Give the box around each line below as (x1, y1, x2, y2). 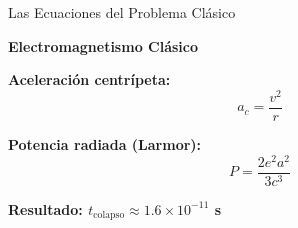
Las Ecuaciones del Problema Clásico (8, 2, 236, 22)
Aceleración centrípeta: (8, 69, 171, 90)
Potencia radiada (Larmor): (8, 133, 202, 154)
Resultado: (8, 198, 83, 219)
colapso (93, 210, 125, 221)
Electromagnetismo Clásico (8, 35, 198, 56)
